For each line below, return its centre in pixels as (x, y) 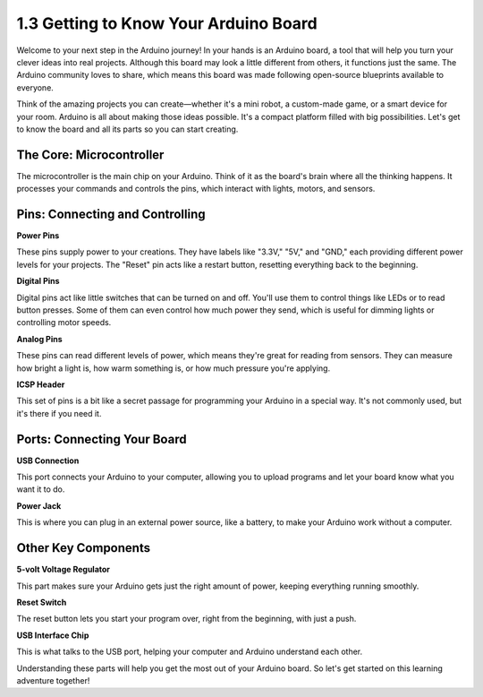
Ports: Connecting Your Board (102, 439)
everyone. (35, 87)
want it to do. (41, 489)
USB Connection (48, 460)
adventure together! (53, 680)
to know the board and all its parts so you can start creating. (127, 129)
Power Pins (38, 236)
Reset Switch (42, 602)
